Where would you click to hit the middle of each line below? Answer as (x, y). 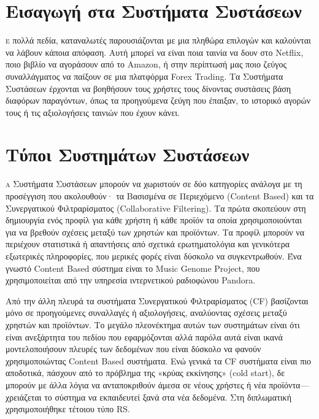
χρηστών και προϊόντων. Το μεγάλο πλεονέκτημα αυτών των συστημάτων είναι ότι (153, 324)
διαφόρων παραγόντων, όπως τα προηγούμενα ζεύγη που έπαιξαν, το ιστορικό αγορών (158, 100)
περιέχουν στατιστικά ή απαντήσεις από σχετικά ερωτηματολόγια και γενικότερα (148, 244)
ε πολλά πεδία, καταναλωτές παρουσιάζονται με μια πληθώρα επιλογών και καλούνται (158, 40)
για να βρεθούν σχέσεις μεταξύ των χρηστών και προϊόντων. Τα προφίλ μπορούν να (155, 232)
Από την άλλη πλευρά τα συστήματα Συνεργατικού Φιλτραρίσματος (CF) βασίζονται (157, 300)
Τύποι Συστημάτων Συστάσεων (128, 154)
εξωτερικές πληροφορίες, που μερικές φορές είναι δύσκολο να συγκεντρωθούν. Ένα (154, 256)
